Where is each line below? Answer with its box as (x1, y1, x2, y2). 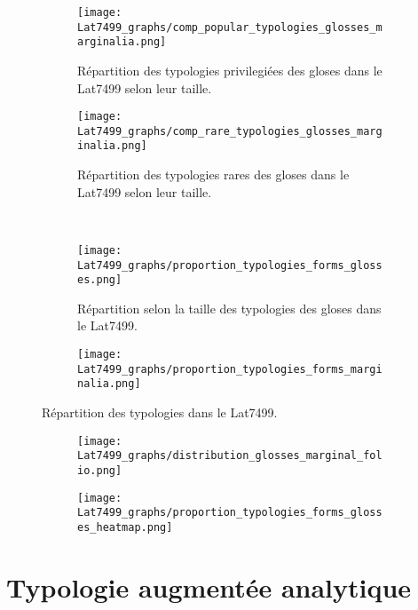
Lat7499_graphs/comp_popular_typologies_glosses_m (77, 20, 383, 34)
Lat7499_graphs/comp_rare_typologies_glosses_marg (77, 124, 383, 138)
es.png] (77, 273, 122, 287)
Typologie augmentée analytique (6, 568, 412, 605)
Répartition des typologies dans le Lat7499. (42, 403, 278, 422)
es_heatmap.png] (77, 520, 173, 534)
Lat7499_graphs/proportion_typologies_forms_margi (77, 362, 383, 376)
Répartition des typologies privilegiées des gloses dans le (77, 60, 383, 79)
